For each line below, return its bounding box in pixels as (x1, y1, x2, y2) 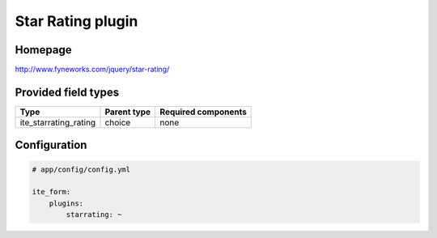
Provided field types (15, 85, 120, 99)
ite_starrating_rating (19, 117, 96, 128)
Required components (159, 106, 247, 117)
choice (104, 117, 131, 128)
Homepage (15, 43, 72, 57)
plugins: (49, 198, 84, 208)
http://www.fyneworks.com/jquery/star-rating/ (15, 65, 170, 74)
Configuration (15, 138, 87, 152)
